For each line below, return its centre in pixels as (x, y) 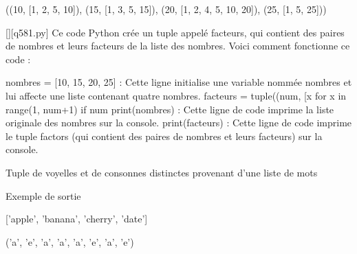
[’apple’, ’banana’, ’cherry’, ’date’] (77, 219)
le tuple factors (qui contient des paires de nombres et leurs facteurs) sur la (164, 136)
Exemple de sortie (43, 195)
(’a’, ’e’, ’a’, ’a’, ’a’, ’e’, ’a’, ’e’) (70, 241)
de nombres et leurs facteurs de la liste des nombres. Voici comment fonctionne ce (178, 46)
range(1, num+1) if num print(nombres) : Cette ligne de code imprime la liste (170, 109)
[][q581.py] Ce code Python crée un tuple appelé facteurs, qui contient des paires (175, 32)
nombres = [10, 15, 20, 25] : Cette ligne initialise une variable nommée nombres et (179, 82)
